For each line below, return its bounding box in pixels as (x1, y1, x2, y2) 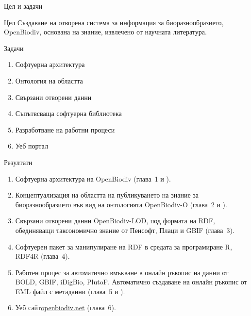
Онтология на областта (15, 75, 83, 85)
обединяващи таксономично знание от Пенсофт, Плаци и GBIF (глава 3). (15, 225, 234, 235)
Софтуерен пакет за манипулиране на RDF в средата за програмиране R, (15, 241, 232, 251)
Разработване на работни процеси (15, 124, 115, 134)
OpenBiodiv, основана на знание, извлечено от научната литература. (4, 27, 207, 37)
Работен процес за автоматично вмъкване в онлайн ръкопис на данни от (15, 267, 229, 277)
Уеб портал (15, 141, 48, 151)
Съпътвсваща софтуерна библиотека (15, 108, 122, 118)
